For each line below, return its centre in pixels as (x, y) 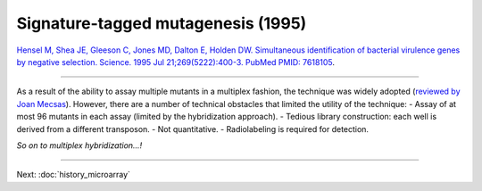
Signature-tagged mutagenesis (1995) (162, 23)
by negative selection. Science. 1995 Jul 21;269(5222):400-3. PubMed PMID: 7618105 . (175, 62)
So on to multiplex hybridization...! (79, 145)
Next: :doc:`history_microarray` (74, 175)
